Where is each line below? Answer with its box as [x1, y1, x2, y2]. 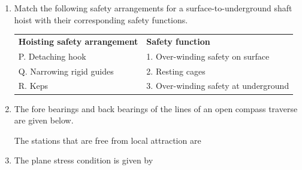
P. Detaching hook [18, 50, 86, 62]
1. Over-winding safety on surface [146, 50, 270, 62]
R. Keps [18, 79, 49, 92]
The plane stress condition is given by [14, 154, 153, 166]
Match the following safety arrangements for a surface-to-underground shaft [14, 2, 292, 14]
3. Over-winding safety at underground [146, 79, 289, 92]
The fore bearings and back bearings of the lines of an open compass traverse [14, 102, 298, 115]
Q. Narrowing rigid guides [18, 64, 114, 77]
